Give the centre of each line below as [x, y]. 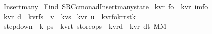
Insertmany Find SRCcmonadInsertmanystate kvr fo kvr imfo [106, 6]
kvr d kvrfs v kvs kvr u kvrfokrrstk [70, 16]
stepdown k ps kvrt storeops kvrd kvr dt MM [85, 26]
